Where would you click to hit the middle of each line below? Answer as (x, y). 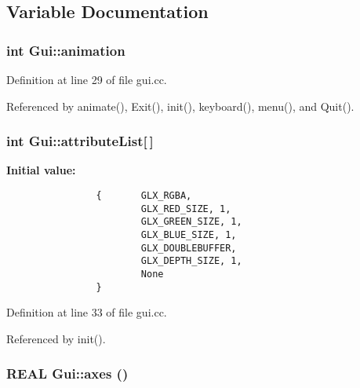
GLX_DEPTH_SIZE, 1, (191, 261)
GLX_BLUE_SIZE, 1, (189, 234)
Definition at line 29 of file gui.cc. (87, 79)
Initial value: (41, 170)
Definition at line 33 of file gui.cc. (87, 312)
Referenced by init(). (56, 338)
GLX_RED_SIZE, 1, (186, 209)
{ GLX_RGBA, (144, 196)
